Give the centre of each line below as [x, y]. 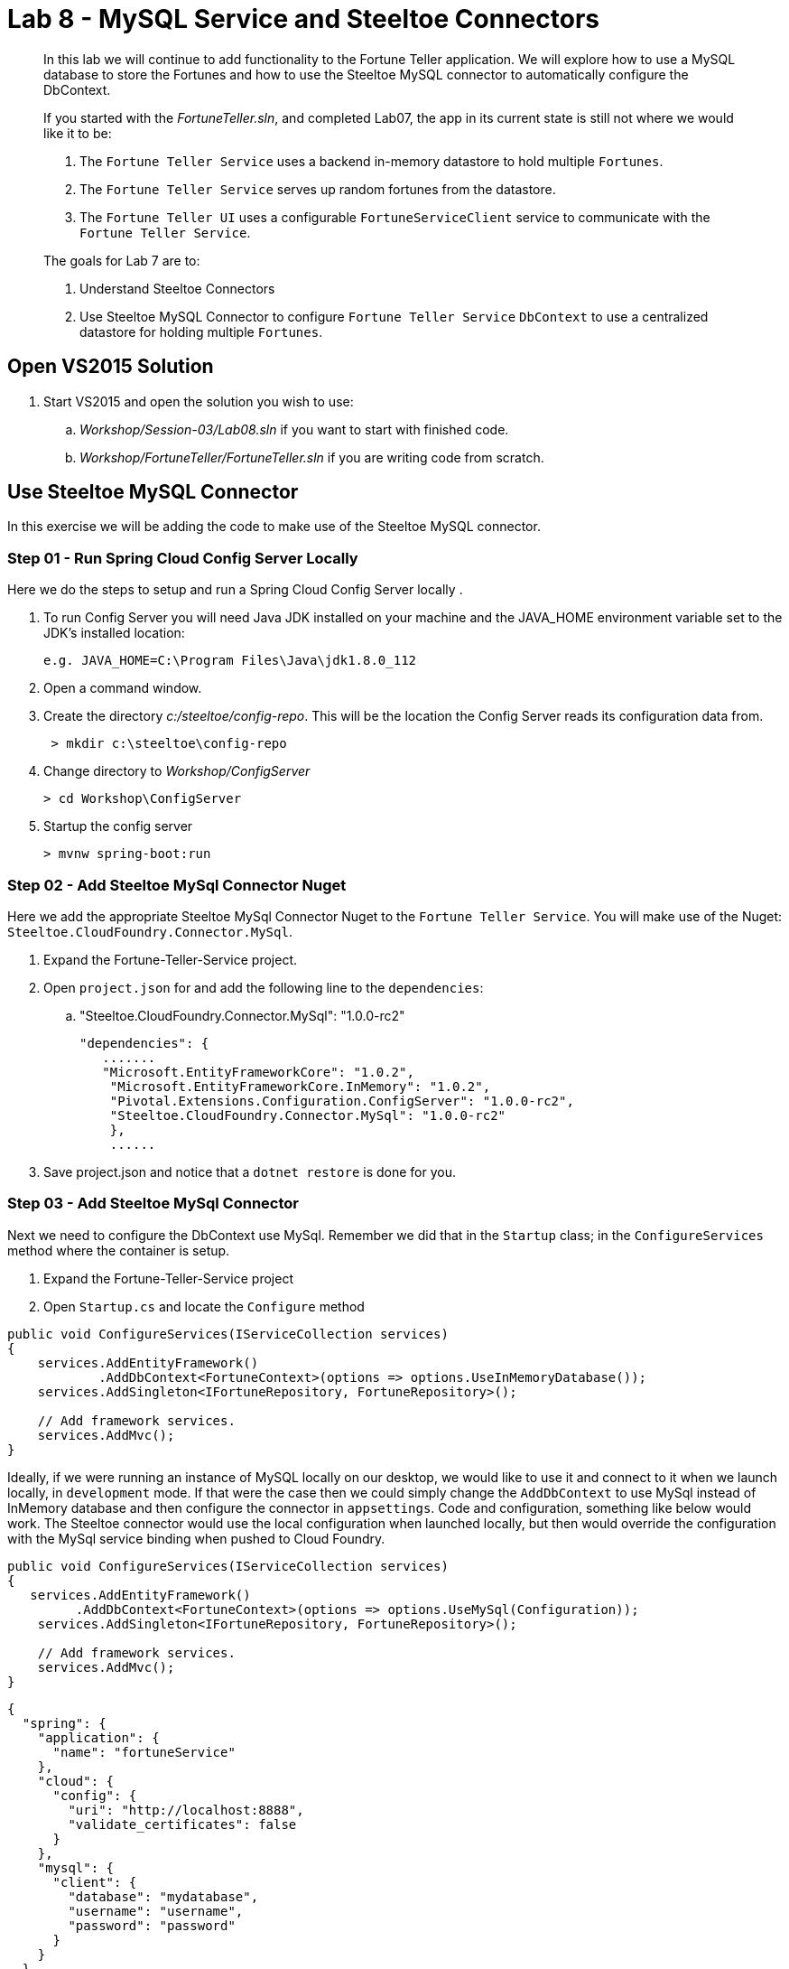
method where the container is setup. [119, 1250]
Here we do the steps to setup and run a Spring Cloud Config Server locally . [235, 590]
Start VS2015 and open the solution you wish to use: [199, 401]
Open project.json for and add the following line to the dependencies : [264, 987]
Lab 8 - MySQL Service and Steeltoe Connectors [303, 19]
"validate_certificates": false [182, 1824]
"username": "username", [156, 1911]
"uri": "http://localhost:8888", [186, 1810]
